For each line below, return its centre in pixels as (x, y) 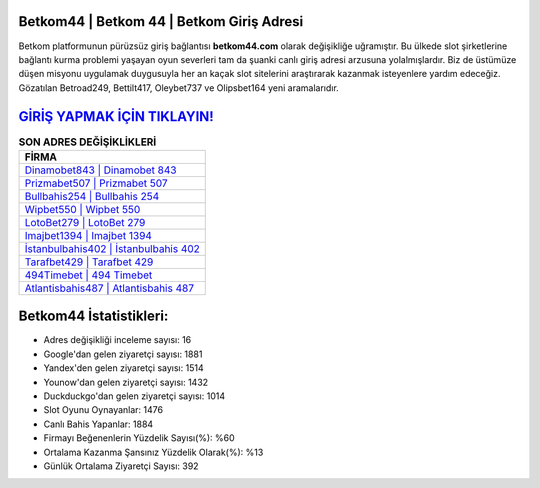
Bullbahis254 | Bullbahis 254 (92, 196)
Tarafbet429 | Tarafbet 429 (89, 262)
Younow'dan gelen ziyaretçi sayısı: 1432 (126, 382)
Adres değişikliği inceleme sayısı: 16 (117, 340)
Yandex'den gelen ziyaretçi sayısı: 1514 (123, 368)
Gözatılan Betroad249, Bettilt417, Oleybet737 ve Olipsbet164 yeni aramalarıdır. (178, 87)
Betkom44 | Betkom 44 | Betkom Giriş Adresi (161, 21)
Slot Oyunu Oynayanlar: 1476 (103, 410)
